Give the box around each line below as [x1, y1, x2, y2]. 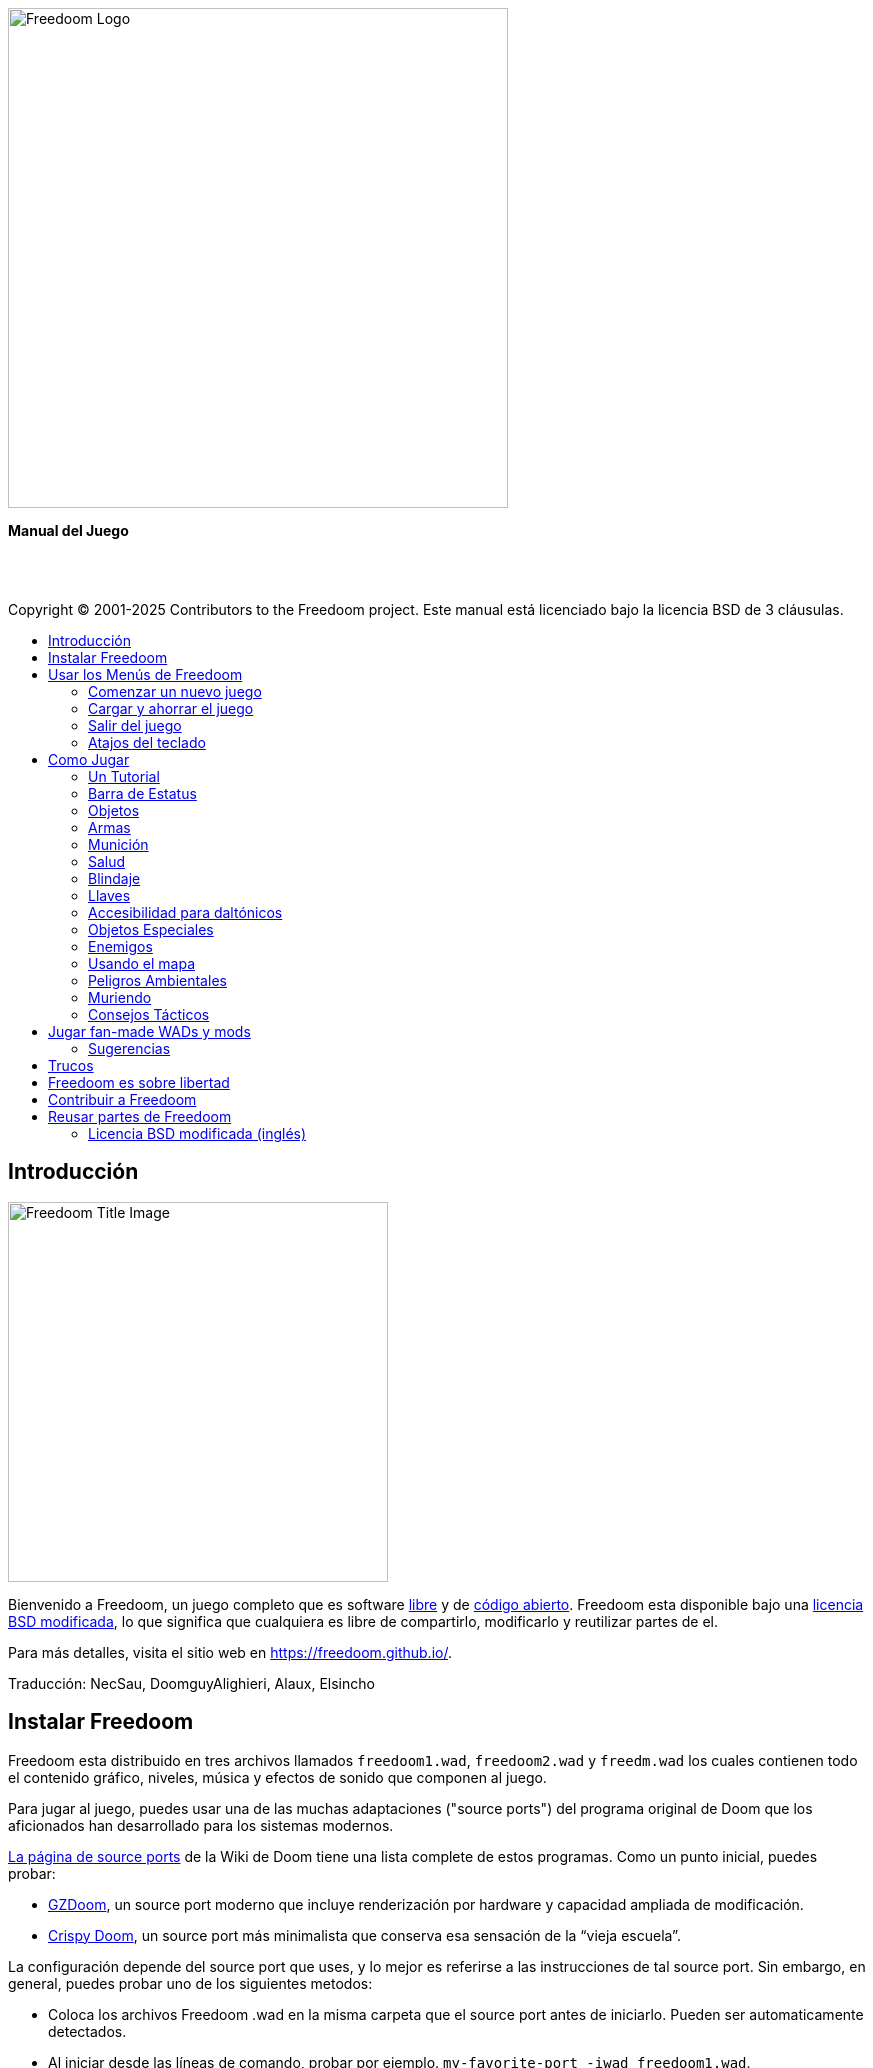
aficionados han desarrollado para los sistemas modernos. [8, 1816, 394, 1834]
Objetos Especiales [88, 921, 214, 938]
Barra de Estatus [88, 785, 197, 802]
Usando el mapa [88, 955, 196, 972]
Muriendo [88, 989, 152, 1006]
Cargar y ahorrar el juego [88, 700, 254, 717]
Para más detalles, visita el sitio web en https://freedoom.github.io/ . [8, 1643, 452, 1661]
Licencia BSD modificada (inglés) [88, 1125, 307, 1142]
